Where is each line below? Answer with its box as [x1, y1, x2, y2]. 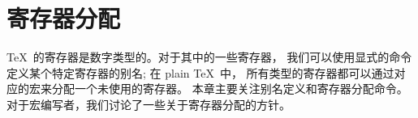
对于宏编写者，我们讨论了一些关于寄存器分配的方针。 [6, 95, 291, 112]
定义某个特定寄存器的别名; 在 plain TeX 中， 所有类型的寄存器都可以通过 [6, 64, 394, 81]
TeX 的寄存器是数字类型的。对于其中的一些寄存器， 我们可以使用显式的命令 [6, 48, 412, 65]
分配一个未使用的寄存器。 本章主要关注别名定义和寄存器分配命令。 [51, 80, 408, 97]
